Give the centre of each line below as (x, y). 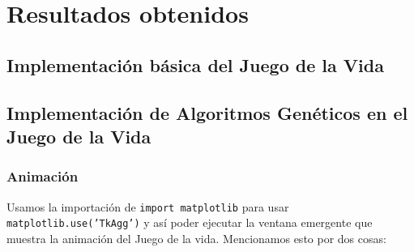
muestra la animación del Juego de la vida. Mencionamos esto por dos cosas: (196, 238)
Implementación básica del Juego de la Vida (195, 64)
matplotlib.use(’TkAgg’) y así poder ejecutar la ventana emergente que (190, 222)
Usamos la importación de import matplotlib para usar (148, 206)
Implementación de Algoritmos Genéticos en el (207, 112)
